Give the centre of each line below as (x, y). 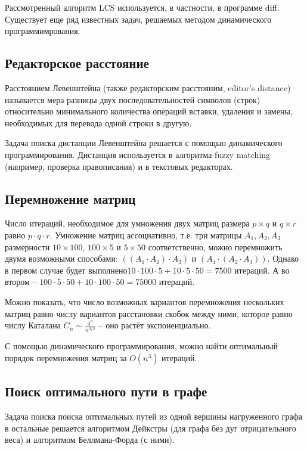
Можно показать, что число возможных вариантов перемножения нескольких (145, 301)
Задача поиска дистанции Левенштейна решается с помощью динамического (144, 143)
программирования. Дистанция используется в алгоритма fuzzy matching (138, 154)
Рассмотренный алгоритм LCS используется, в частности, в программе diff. (142, 7)
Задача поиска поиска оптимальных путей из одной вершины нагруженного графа (154, 416)
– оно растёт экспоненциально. (155, 325)
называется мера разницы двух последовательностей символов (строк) (133, 99)
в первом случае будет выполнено (66, 270)
